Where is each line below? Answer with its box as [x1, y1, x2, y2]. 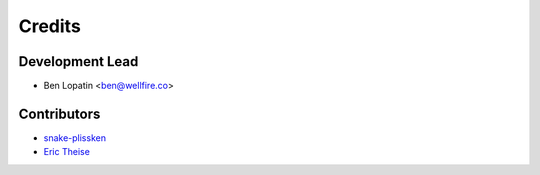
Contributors [18, 105, 101, 122]
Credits [18, 15, 82, 37]
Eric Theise [43, 146, 90, 158]
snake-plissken [43, 131, 107, 144]
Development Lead [18, 53, 139, 70]
